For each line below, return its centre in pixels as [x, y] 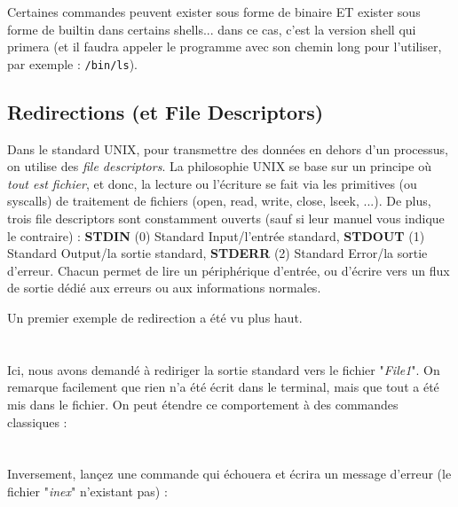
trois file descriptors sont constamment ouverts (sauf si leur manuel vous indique [226, 218]
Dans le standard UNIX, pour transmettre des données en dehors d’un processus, [228, 148]
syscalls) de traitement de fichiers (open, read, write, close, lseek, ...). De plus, [219, 201]
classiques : [37, 421]
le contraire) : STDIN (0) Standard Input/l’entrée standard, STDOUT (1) [216, 235]
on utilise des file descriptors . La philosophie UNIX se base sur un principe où [219, 166]
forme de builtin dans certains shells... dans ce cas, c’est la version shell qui [212, 29]
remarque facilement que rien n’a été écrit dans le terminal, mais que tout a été [223, 387]
